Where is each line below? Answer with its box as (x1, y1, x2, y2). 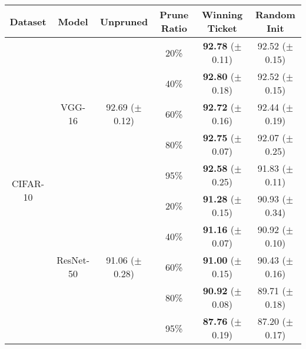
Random (255, 8, 295, 21)
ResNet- (56, 253, 89, 267)
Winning (202, 8, 243, 21)
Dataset (9, 14, 46, 28)
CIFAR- (12, 177, 45, 190)
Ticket (207, 21, 237, 35)
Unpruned (99, 14, 148, 28)
